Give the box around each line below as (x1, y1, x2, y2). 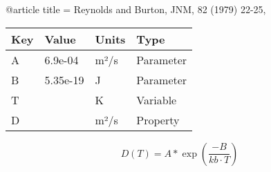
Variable (136, 91, 177, 108)
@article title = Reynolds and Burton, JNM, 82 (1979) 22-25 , (6, 2, 266, 16)
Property (136, 111, 180, 128)
